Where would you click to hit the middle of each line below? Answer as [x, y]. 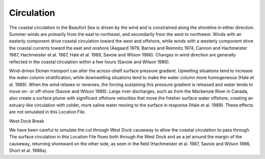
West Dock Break [26, 121]
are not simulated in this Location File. [47, 112]
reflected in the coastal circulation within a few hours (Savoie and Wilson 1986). [90, 62]
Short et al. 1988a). [28, 151]
